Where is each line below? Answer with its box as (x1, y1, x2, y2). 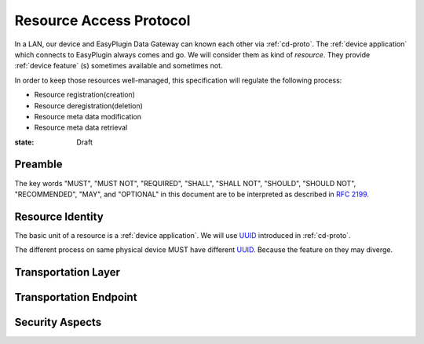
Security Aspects (14, 316, 102, 329)
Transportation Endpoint (14, 291, 137, 304)
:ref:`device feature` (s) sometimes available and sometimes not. (14, 61, 223, 71)
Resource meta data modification (34, 112, 141, 121)
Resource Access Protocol (14, 12, 191, 29)
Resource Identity (14, 210, 104, 223)
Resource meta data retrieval (34, 123, 128, 133)
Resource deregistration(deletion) (34, 101, 143, 110)
